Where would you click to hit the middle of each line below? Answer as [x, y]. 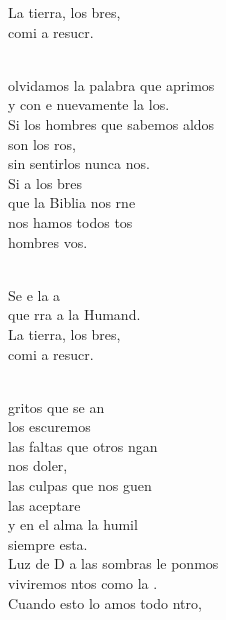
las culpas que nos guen [80, 485]
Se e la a [34, 294]
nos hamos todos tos [70, 221]
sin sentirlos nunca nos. [79, 163]
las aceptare [44, 504]
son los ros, [42, 143]
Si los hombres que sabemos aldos [111, 123]
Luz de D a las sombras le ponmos [113, 563]
